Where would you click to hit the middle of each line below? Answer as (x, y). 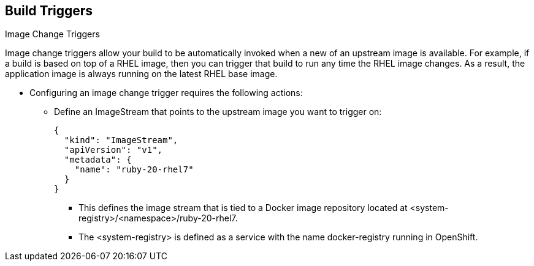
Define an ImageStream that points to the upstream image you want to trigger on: (218, 112)
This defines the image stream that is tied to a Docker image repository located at (243, 208)
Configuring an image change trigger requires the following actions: (166, 93)
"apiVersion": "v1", (113, 150)
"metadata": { (98, 160)
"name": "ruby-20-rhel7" (134, 170)
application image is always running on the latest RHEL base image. (141, 74)
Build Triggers (49, 11)
